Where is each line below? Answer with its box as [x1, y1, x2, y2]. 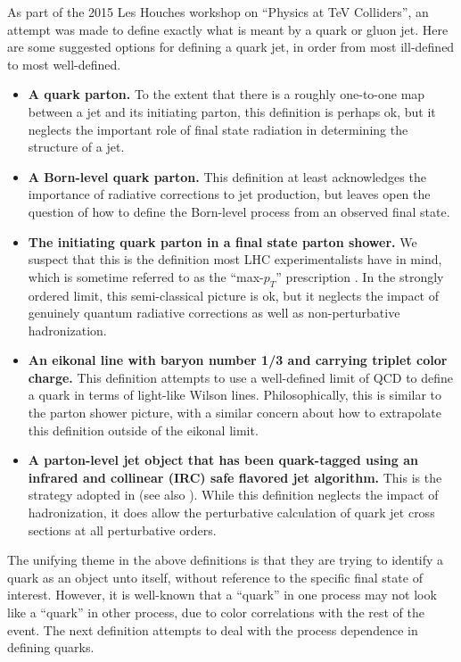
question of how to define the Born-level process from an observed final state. [28, 202, 450, 220]
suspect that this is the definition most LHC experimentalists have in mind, [28, 250, 442, 269]
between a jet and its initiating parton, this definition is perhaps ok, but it [28, 102, 436, 120]
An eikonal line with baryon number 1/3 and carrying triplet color [28, 351, 448, 369]
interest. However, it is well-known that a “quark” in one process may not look [7, 585, 437, 604]
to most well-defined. [7, 54, 121, 73]
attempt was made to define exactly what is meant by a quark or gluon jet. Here [7, 20, 449, 38]
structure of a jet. [28, 137, 125, 156]
